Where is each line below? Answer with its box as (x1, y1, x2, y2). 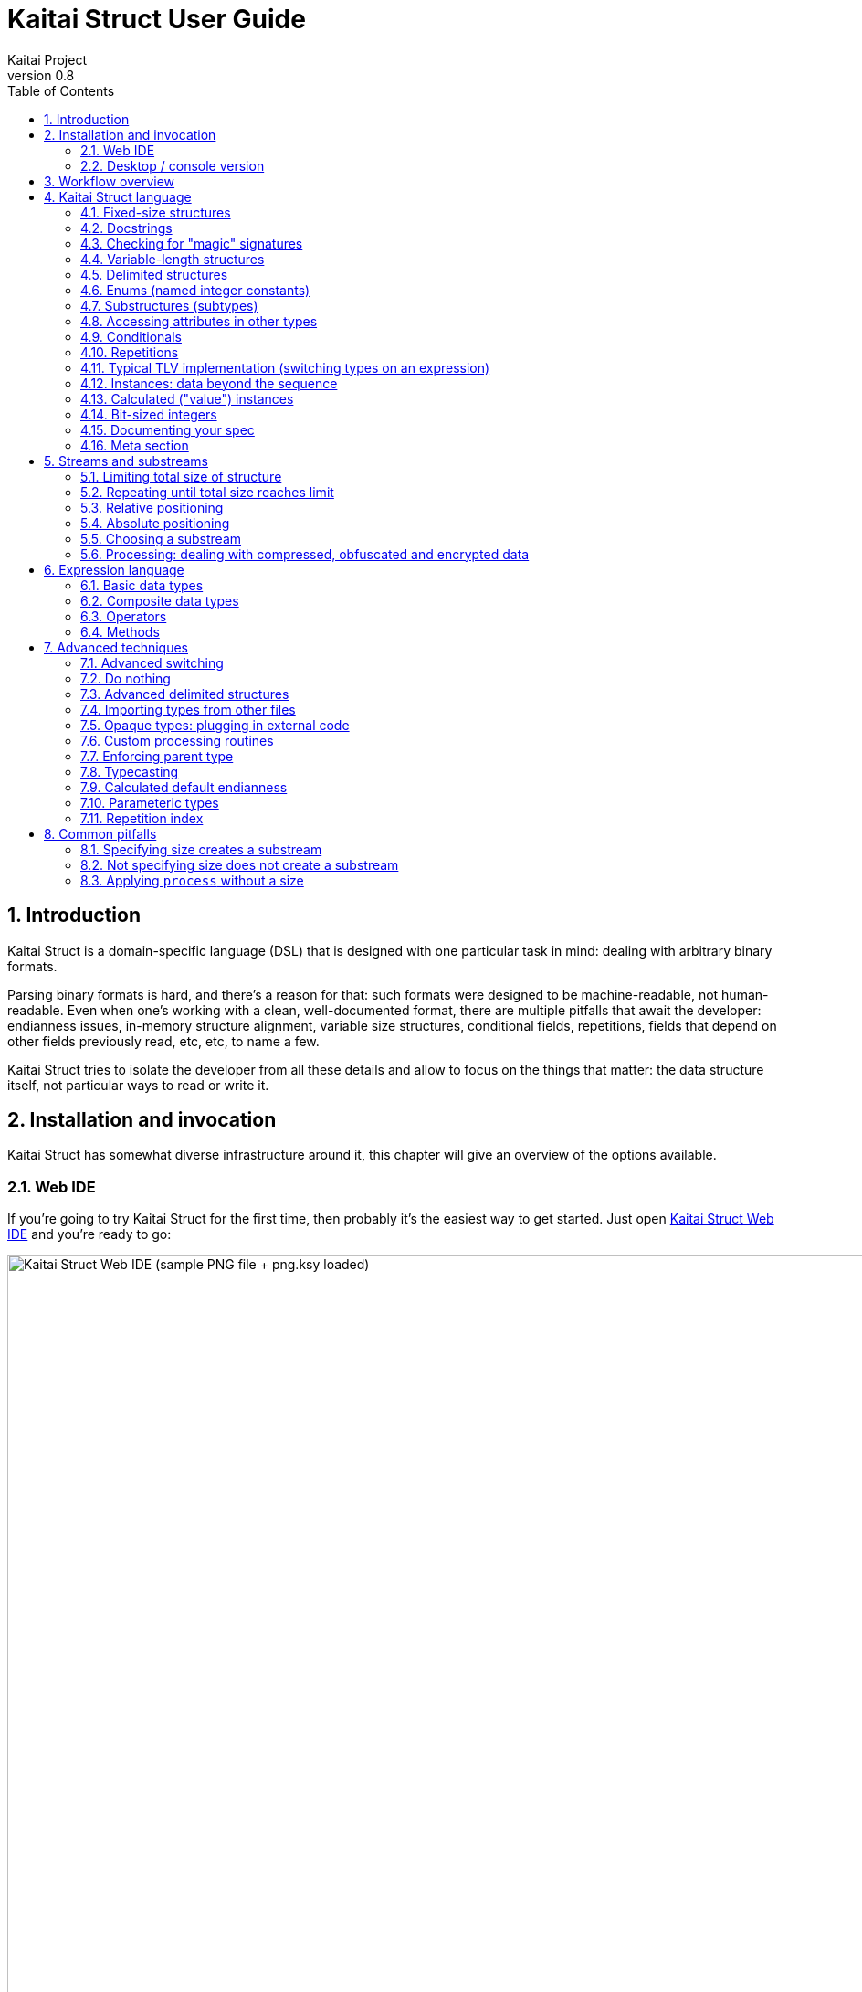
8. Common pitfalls (44, 825, 157, 842)
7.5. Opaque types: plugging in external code (80, 716, 350, 733)
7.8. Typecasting (80, 763, 179, 779)
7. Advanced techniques (44, 639, 188, 655)
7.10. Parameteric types (80, 794, 219, 811)
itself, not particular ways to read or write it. (7, 1076, 269, 1093)
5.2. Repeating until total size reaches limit (80, 483, 334, 500)
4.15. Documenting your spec (80, 421, 255, 438)
